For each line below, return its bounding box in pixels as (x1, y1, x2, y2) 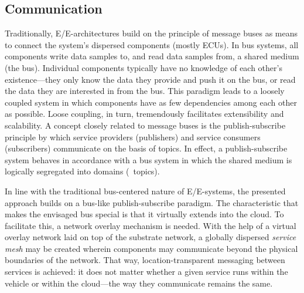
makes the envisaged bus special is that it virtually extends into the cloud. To (5, 208, 284, 220)
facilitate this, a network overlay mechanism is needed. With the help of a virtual (5, 219, 296, 231)
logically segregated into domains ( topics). (5, 165, 160, 177)
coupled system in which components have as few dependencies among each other (5, 96, 297, 108)
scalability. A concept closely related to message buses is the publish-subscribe (5, 119, 286, 131)
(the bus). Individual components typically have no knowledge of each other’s (5, 61, 282, 73)
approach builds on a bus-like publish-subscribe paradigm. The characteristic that (5, 196, 299, 208)
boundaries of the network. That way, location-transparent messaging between (5, 254, 285, 266)
